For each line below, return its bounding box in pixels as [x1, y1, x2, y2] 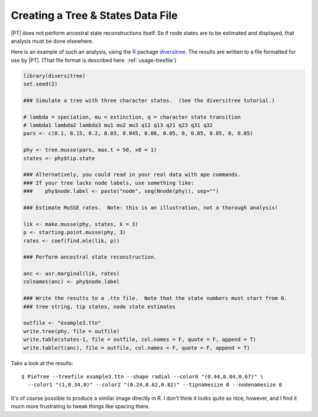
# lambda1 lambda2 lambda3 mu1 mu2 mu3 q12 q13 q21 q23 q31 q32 [23, 122, 213, 129]
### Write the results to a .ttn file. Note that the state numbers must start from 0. [23, 295, 288, 302]
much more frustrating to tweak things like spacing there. [11, 403, 150, 410]
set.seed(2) [23, 81, 58, 88]
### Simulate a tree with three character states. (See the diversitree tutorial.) [23, 97, 275, 104]
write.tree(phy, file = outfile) [23, 327, 120, 335]
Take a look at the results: [11, 359, 74, 366]
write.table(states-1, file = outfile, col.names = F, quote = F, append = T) [23, 336, 256, 343]
